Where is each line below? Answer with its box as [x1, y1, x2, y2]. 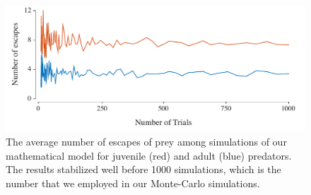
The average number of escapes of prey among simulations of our [6, 134, 287, 149]
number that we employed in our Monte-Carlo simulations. [6, 175, 260, 190]
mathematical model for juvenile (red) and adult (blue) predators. [6, 148, 292, 162]
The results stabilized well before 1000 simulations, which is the [6, 162, 281, 177]
